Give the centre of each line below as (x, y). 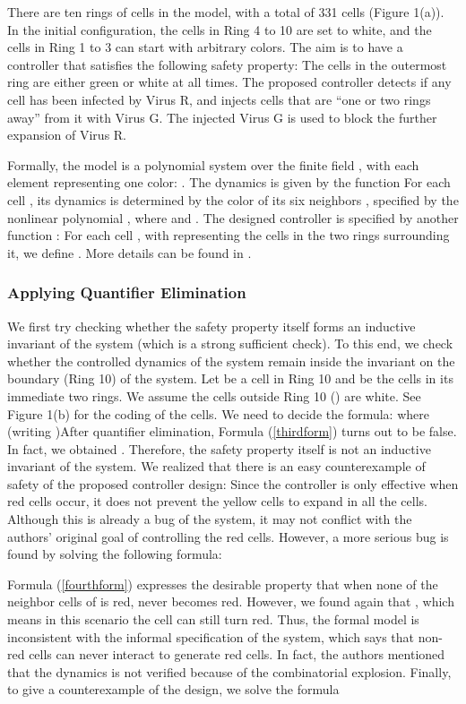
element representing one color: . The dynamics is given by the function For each (229, 182)
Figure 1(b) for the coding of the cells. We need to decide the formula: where (218, 413)
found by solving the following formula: (115, 554)
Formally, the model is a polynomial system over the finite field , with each (213, 164)
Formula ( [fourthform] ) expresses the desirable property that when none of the (223, 584)
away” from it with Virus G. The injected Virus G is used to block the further (222, 117)
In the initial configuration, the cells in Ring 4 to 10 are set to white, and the (220, 29)
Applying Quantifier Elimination (127, 292)
